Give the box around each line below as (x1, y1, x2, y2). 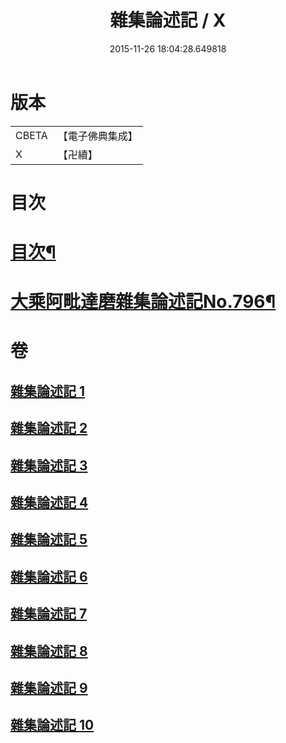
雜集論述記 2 (10, 420, 88, 437)
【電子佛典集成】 (57, 129, 138, 143)
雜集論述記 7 (10, 606, 88, 623)
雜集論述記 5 (10, 531, 88, 548)
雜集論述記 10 (10, 717, 95, 734)
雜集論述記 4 (10, 494, 89, 511)
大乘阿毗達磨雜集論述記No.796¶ (10, 291, 277, 313)
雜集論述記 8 (10, 642, 88, 660)
